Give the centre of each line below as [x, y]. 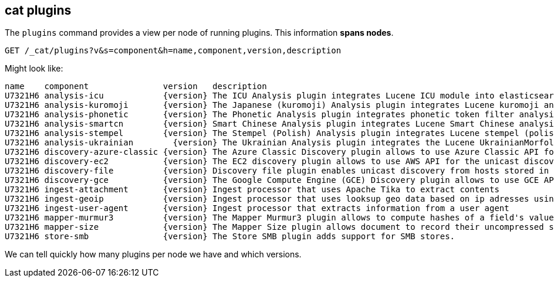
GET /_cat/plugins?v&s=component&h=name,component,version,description [173, 51]
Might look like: [34, 69]
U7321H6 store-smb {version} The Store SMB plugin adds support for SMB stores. [230, 237]
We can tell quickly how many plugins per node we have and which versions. [153, 254]
